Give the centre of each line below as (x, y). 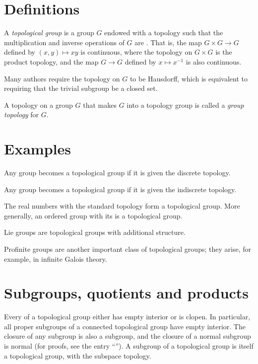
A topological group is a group (49, 33)
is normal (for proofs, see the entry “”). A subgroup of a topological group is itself (129, 346)
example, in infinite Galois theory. (56, 258)
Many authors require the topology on (62, 78)
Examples (37, 149)
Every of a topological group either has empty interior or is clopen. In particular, (127, 317)
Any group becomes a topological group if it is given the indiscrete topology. (120, 189)
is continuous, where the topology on (136, 52)
